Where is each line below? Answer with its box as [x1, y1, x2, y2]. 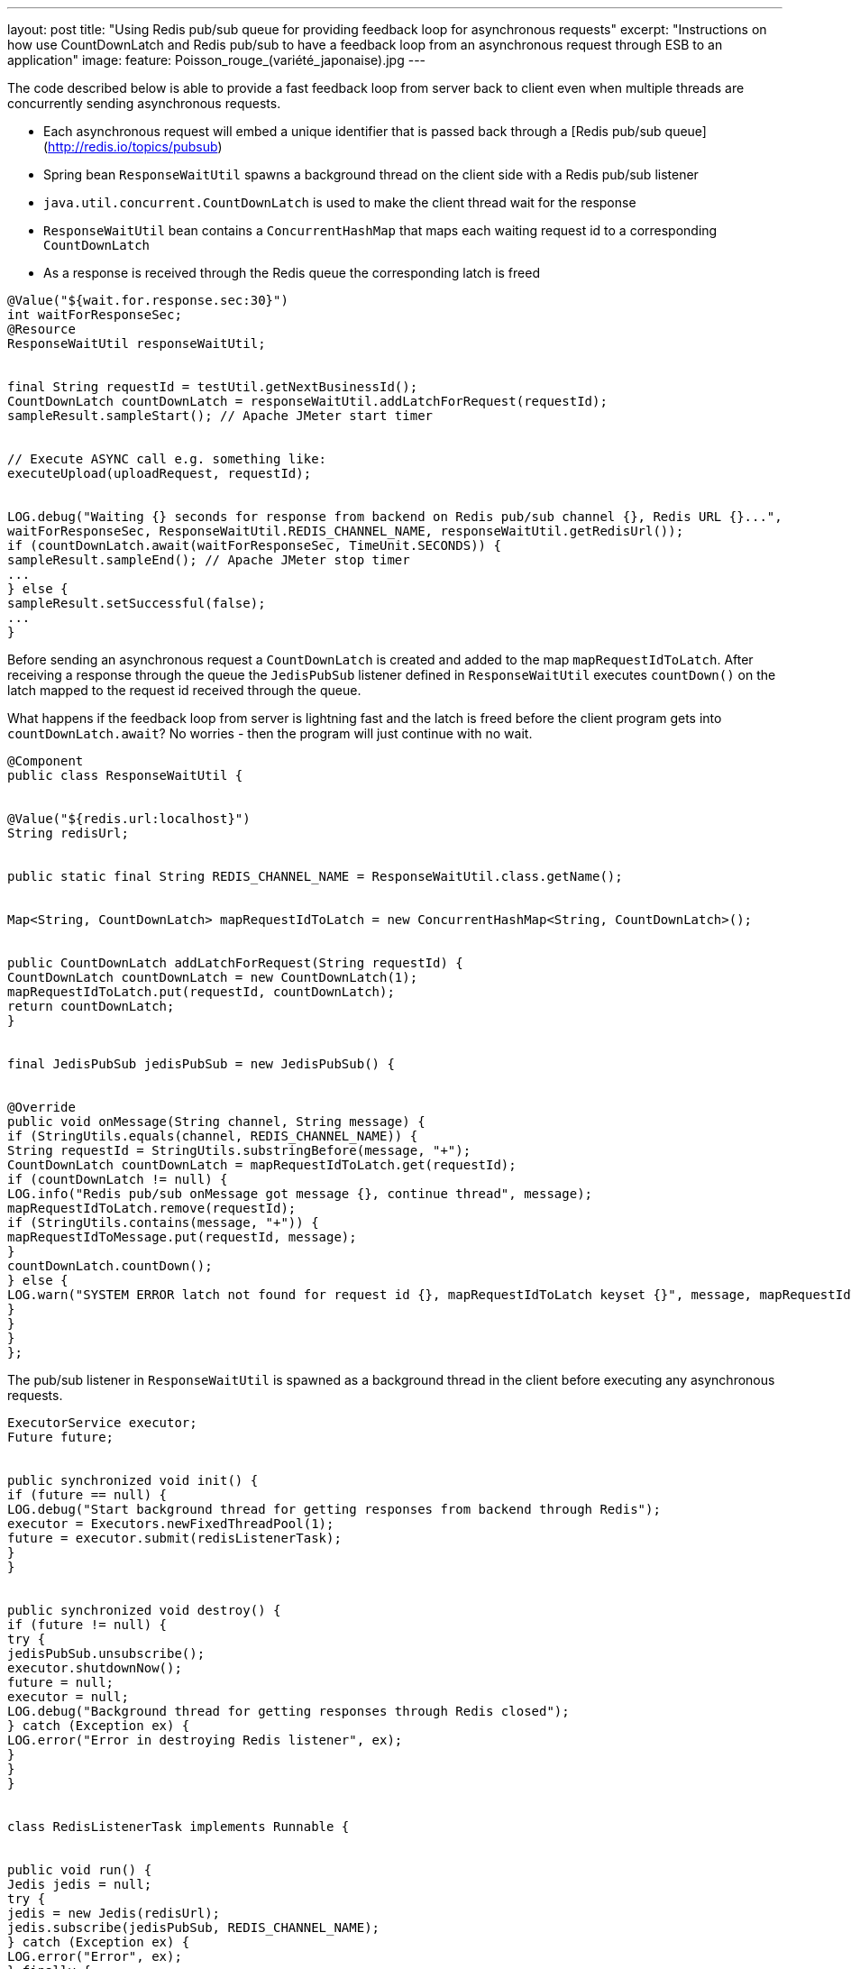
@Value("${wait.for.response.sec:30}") [7, 293, 288, 307]
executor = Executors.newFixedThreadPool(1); [7, 1516, 334, 1531]
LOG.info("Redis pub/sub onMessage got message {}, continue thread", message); [7, 1186, 593, 1201]
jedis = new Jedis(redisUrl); [7, 1906, 221, 1920]
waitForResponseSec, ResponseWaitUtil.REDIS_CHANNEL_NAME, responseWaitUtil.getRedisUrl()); [7, 524, 684, 538]
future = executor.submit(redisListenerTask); [7, 1531, 342, 1545]
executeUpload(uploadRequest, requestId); [7, 466, 312, 481]
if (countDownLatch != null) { [7, 1172, 228, 1186]
